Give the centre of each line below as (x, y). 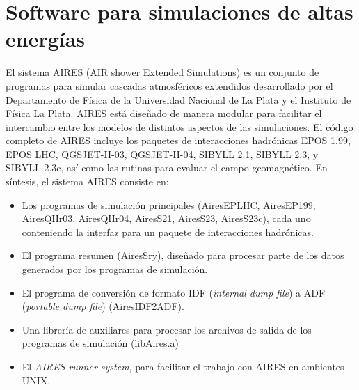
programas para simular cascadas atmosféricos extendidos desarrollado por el (169, 85)
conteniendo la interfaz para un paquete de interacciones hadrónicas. (168, 232)
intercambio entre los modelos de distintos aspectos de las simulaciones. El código (179, 126)
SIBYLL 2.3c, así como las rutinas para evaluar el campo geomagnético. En (167, 167)
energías (46, 39)
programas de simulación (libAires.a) (100, 343)
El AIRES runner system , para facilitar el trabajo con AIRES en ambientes (183, 366)
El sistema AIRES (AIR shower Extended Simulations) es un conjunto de (162, 72)
